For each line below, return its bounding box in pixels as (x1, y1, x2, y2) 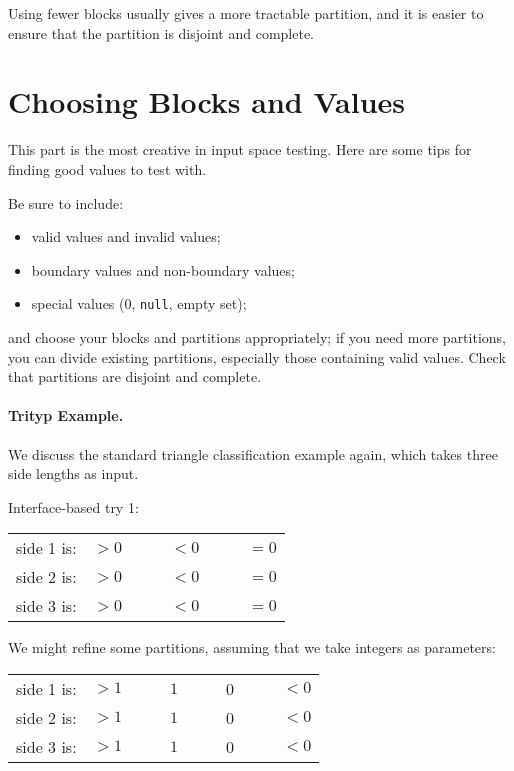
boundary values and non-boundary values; (31, 259, 295, 280)
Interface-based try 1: (8, 496, 139, 517)
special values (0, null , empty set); (31, 293, 247, 314)
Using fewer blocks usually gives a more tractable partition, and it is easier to (8, 3, 484, 23)
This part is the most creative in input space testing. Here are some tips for (8, 139, 472, 160)
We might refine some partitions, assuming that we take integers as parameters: (8, 637, 496, 658)
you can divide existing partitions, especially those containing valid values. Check (8, 346, 506, 367)
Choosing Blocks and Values (8, 81, 406, 122)
